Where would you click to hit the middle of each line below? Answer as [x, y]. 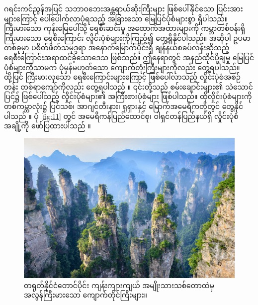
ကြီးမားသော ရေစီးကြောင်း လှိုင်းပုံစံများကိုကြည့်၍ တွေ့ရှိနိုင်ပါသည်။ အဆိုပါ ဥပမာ [127, 38]
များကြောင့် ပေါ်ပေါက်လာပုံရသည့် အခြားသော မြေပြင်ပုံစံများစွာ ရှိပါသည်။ [116, 18]
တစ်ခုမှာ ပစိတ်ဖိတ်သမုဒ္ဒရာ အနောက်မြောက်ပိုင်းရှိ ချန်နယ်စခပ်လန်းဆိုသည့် [117, 48]
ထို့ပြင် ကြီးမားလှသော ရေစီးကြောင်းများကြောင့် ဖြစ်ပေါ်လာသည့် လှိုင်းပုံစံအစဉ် [122, 77]
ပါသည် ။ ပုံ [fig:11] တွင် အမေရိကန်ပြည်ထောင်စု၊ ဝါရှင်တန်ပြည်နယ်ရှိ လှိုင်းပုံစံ [121, 116]
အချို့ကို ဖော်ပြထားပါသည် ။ [47, 126]
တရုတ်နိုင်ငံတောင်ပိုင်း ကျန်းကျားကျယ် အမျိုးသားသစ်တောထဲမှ [119, 285]
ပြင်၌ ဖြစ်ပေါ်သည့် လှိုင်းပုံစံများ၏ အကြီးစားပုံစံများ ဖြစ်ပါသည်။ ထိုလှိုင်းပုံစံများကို [128, 96]
